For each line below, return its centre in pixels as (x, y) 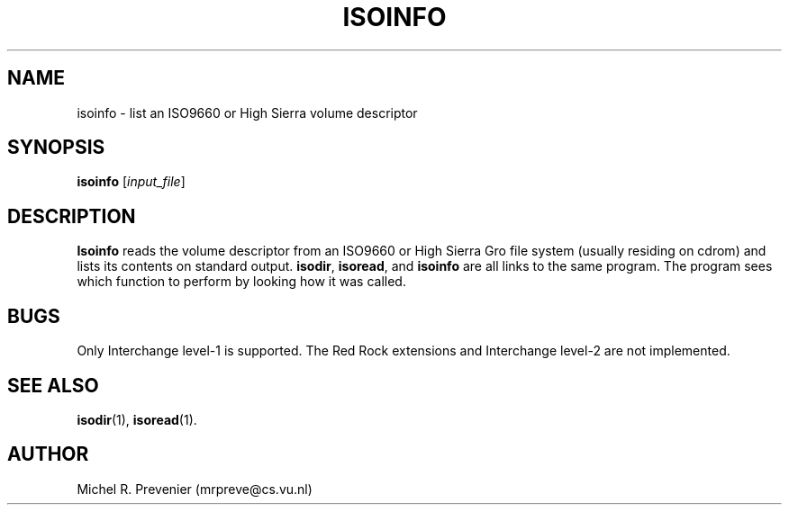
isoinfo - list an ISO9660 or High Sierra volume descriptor (247, 112)
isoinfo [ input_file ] (131, 182)
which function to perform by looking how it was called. (241, 282)
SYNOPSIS (56, 148)
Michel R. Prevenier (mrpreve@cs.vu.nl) (195, 489)
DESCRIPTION (72, 216)
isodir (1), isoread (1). (137, 419)
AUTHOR (48, 454)
